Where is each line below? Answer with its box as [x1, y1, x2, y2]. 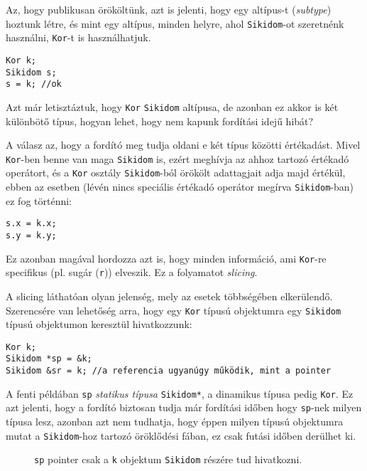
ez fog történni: [6, 193, 72, 208]
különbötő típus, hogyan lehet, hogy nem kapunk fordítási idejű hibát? [6, 113, 314, 128]
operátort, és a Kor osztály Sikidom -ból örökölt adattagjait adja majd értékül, [6, 165, 346, 180]
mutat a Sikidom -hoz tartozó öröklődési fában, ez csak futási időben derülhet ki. [6, 428, 356, 443]
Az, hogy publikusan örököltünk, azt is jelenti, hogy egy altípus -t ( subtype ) [6, 2, 332, 16]
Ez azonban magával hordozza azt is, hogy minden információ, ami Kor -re [6, 250, 327, 265]
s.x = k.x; [6, 218, 57, 229]
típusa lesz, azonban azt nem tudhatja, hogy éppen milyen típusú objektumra [6, 414, 344, 429]
